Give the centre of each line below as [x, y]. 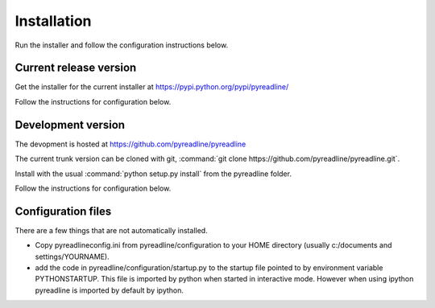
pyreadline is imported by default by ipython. [110, 290]
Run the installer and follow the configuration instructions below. [122, 45]
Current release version [76, 68]
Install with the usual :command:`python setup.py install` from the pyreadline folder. [153, 174]
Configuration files [63, 211]
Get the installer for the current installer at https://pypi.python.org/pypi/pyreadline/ [152, 87]
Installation [53, 21]
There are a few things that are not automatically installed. [112, 230]
